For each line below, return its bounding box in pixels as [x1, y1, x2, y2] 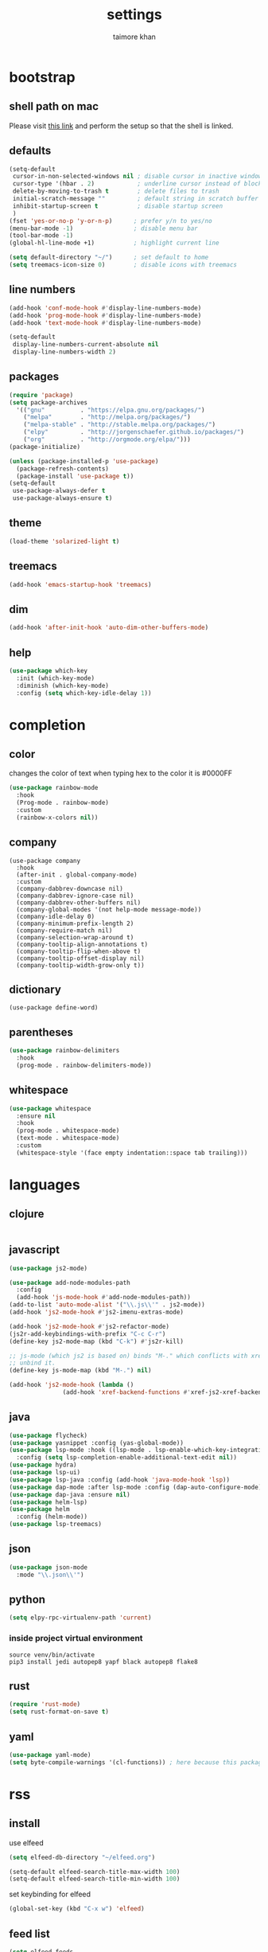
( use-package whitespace [9, 1104, 91, 1112]
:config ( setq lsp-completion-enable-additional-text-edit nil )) [16, 1454, 238, 1462]
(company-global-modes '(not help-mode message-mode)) [16, 905, 202, 913]
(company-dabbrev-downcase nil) [16, 884, 124, 892]
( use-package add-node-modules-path [9, 1279, 130, 1286]
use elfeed [9, 1837, 44, 1848]
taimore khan [113, 32, 156, 41]
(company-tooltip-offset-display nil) [16, 954, 146, 962]
